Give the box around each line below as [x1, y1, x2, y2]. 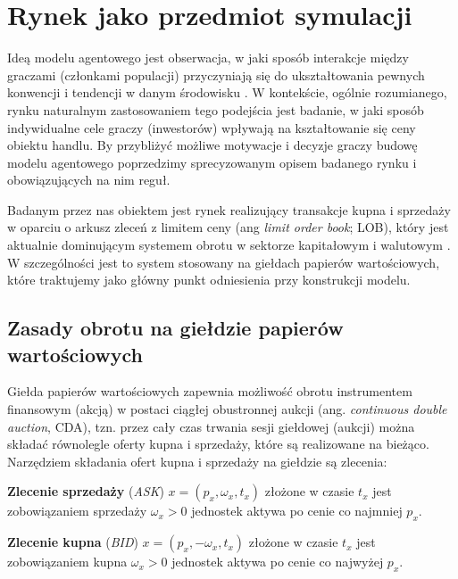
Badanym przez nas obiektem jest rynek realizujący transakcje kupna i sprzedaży [7, 200, 451, 219]
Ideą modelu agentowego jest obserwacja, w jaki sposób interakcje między [7, 48, 409, 67]
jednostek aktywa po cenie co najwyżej [171, 552, 384, 571]
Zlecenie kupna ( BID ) [7, 533, 138, 551]
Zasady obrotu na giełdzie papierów [7, 314, 344, 342]
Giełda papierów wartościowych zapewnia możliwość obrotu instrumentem [7, 382, 412, 401]
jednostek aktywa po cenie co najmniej [191, 501, 403, 520]
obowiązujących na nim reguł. [7, 170, 171, 189]
